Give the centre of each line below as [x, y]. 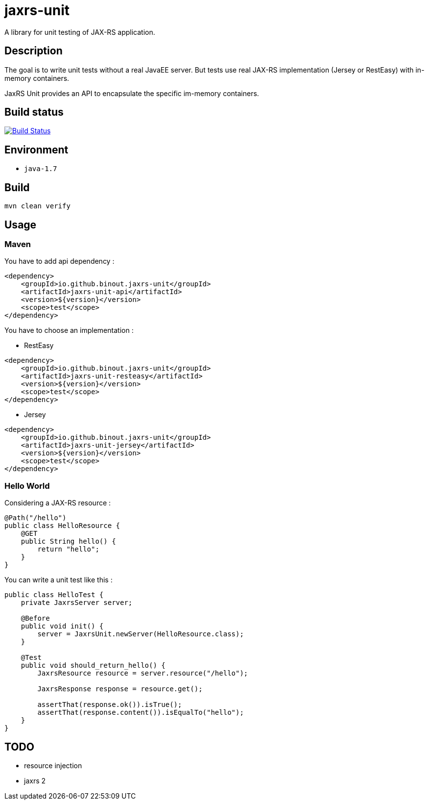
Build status [34, 112]
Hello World [27, 486]
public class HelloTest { [54, 595]
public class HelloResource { [62, 526]
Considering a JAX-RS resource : [58, 503]
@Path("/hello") [36, 518]
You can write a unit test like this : [59, 580]
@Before [35, 618]
